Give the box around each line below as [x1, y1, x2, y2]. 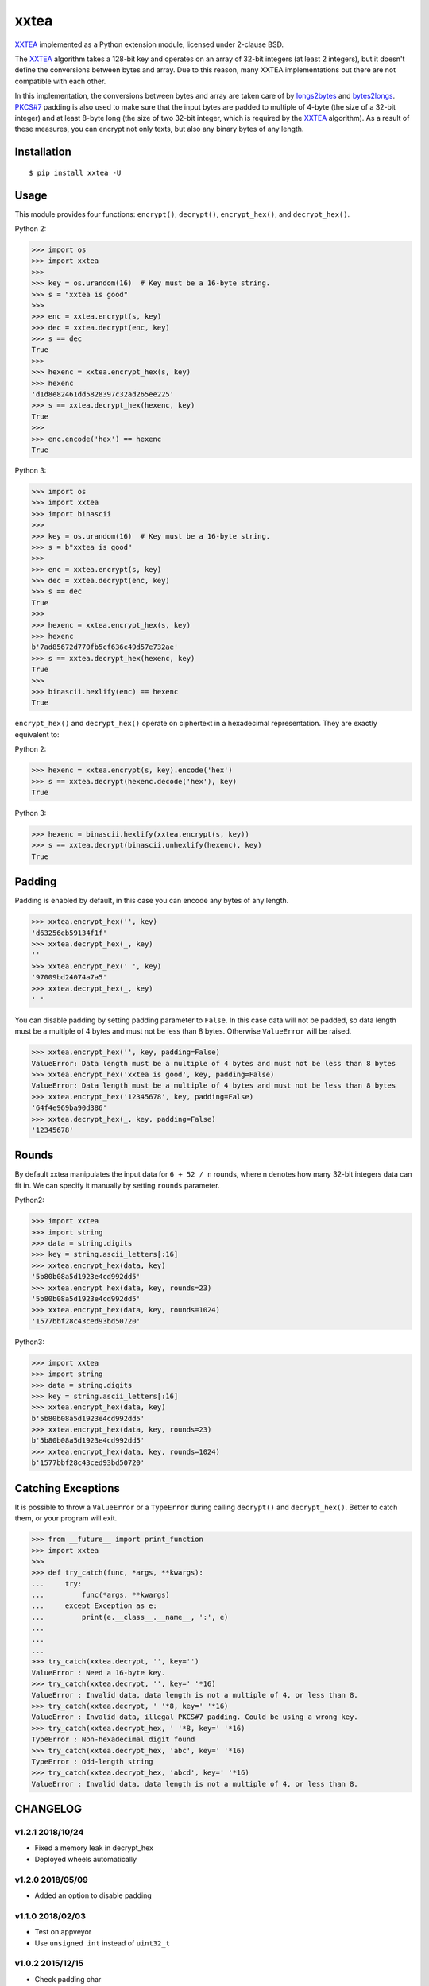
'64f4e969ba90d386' [31, 1103, 107, 1112]
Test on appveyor [34, 1927, 92, 1937]
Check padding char [34, 1974, 102, 1984]
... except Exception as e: [31, 1602, 158, 1610]
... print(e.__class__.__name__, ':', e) [31, 1613, 229, 1621]
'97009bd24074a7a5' [31, 973, 107, 982]
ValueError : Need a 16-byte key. [31, 1668, 166, 1677]
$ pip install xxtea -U [29, 168, 122, 177]
